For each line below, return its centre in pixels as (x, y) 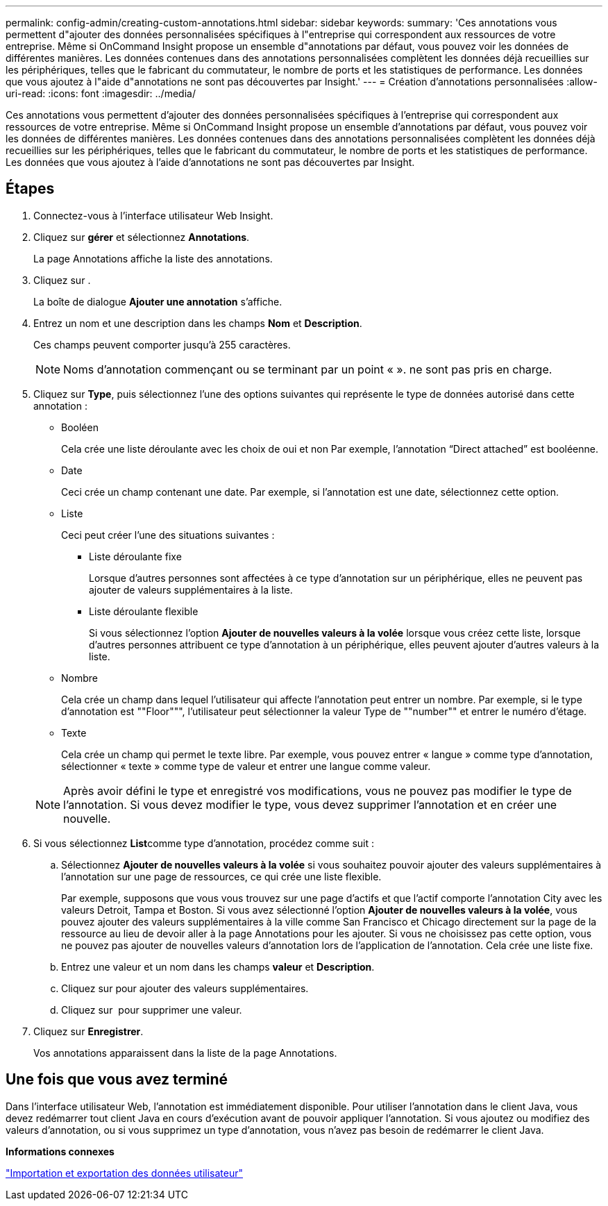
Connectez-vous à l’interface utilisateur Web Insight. (153, 215)
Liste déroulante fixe (135, 556)
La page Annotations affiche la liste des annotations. (153, 258)
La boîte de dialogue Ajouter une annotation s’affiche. (158, 301)
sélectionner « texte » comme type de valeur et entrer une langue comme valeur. (246, 766)
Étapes (30, 189)
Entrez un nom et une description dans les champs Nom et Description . (198, 323)
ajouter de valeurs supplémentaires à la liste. (191, 589)
